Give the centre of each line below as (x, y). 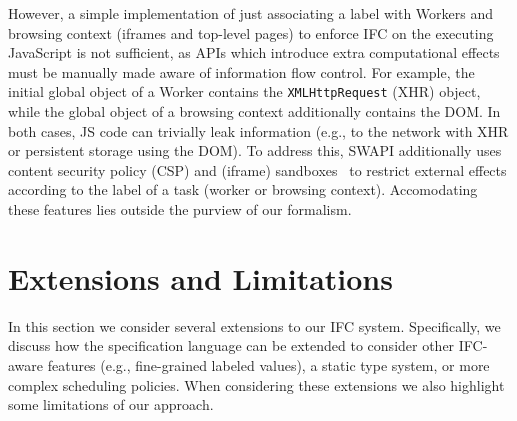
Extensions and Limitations (200, 277)
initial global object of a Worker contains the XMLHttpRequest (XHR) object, (244, 91)
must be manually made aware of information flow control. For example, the (241, 71)
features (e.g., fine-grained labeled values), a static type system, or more (268, 364)
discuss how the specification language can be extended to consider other (231, 345)
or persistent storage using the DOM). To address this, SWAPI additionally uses (255, 150)
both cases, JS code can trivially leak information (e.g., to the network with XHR (258, 130)
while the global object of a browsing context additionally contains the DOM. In (254, 111)
